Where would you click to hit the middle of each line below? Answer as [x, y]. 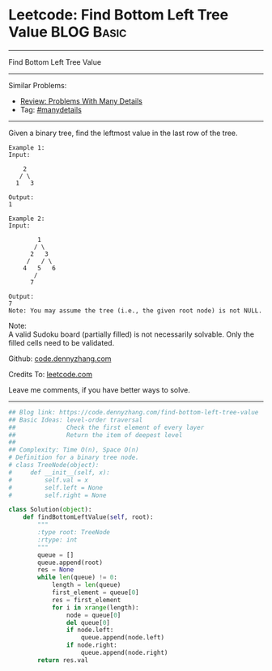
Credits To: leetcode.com [51, 374]
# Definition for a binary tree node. [74, 458]
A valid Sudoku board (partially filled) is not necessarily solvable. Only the [132, 334]
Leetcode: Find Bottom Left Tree [119, 15]
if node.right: [91, 645]
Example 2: [27, 219]
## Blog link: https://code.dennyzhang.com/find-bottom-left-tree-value [134, 412]
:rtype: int [58, 540]
